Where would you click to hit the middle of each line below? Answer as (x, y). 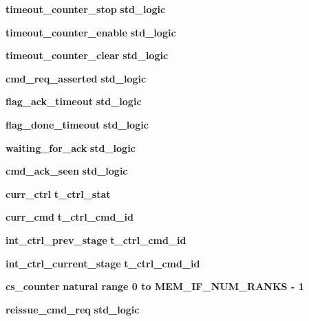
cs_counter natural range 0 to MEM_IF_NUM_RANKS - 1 (155, 286)
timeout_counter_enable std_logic (91, 32)
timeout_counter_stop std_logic (86, 9)
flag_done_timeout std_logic (77, 124)
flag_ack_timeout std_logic (74, 101)
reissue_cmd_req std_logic (73, 309)
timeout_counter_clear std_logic (87, 55)
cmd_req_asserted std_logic (76, 78)
